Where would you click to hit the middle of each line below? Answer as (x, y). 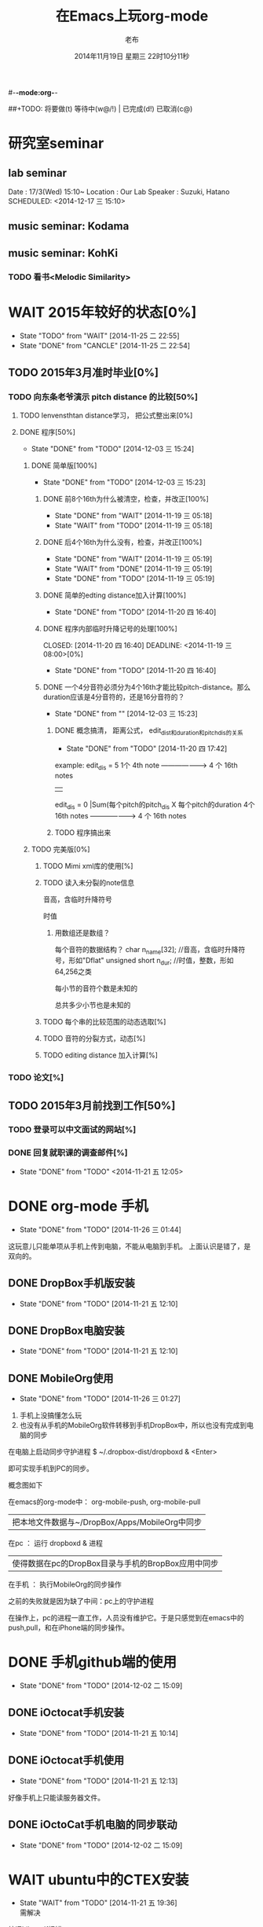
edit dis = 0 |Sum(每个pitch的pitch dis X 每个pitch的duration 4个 (155, 805)
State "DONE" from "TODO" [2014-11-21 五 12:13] (99, 1781)
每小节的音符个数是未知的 (96, 988)
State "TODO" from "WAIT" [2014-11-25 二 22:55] (99, 336)
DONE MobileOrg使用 (61, 1378)
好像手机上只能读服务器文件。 (56, 1797)
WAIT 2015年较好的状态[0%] (102, 312)
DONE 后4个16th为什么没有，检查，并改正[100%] (122, 542)
